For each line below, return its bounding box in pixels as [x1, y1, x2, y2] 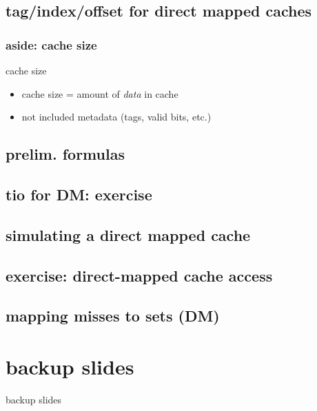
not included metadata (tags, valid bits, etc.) [21, 109, 212, 124]
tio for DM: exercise [6, 183, 152, 204]
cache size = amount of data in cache [21, 86, 178, 101]
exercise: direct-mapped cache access [6, 264, 273, 286]
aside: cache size [6, 36, 97, 53]
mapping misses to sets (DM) [6, 305, 220, 326]
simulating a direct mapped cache [6, 224, 251, 245]
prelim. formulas [6, 143, 125, 165]
